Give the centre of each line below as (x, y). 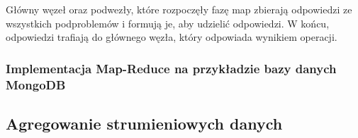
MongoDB (36, 84)
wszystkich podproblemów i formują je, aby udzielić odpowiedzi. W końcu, (168, 23)
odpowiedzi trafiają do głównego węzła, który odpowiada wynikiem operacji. (172, 37)
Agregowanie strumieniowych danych (144, 123)
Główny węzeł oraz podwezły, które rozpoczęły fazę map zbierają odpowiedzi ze (179, 9)
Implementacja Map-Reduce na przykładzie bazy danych (171, 68)
